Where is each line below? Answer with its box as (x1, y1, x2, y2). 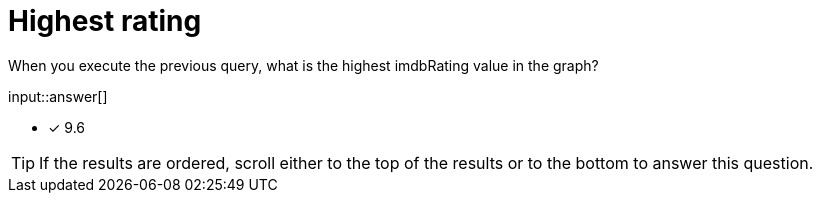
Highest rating (8, 4, 202, 38)
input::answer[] (8, 87, 108, 105)
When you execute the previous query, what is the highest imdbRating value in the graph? (8, 56, 599, 74)
